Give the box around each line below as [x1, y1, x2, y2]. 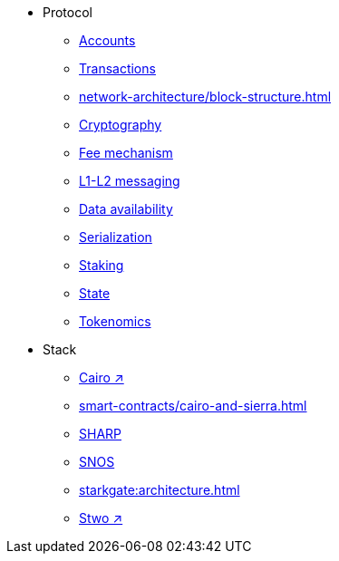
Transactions [79, 61, 156, 76]
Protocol [43, 5, 92, 20]
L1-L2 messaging [79, 173, 180, 189]
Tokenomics [79, 314, 151, 329]
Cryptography [79, 117, 162, 132]
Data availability [79, 201, 173, 217]
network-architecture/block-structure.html [79, 89, 332, 104]
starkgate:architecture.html [79, 482, 240, 498]
